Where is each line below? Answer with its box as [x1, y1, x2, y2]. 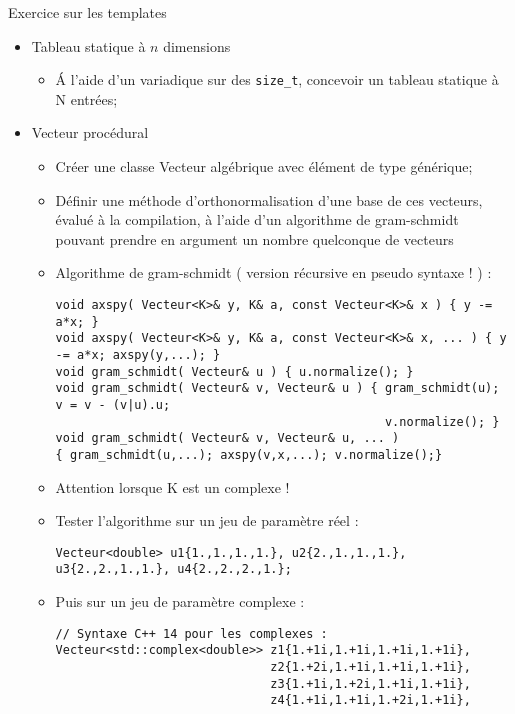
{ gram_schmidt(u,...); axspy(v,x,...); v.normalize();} [55, 447, 443, 462]
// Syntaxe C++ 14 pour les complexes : [55, 626, 328, 641]
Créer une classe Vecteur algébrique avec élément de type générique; [55, 156, 473, 177]
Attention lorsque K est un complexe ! [55, 476, 290, 497]
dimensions [163, 35, 231, 56]
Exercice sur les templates [8, 2, 167, 22]
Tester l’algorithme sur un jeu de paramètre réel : [55, 510, 359, 531]
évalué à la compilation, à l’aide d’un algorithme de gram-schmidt [55, 209, 459, 230]
